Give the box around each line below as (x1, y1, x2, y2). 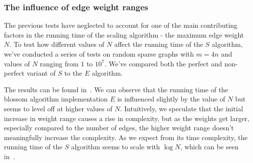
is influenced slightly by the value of (117, 94, 226, 104)
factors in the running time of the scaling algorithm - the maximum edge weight (4, 29, 244, 40)
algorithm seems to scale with (71, 142, 160, 152)
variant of (26, 68, 56, 78)
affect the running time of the (114, 39, 203, 49)
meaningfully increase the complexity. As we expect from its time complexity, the (4, 132, 248, 142)
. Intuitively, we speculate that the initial (120, 103, 243, 113)
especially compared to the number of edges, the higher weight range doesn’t (4, 122, 234, 133)
